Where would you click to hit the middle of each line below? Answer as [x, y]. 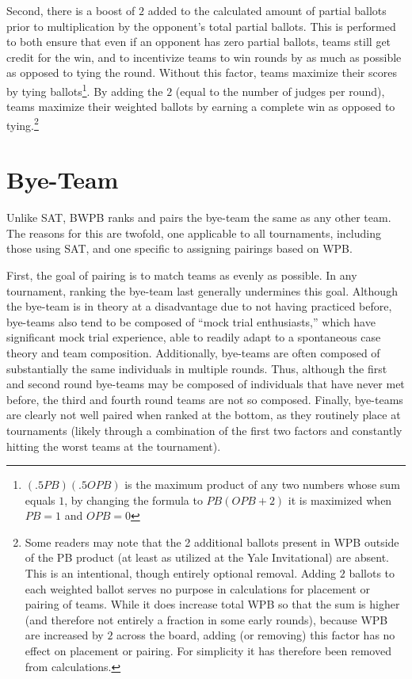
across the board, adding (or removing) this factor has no [256, 635]
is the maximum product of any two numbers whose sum [262, 484]
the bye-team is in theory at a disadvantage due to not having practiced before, [199, 306]
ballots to [372, 573]
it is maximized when [340, 500]
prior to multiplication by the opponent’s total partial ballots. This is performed [201, 26]
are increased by [64, 635]
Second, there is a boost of [71, 10]
